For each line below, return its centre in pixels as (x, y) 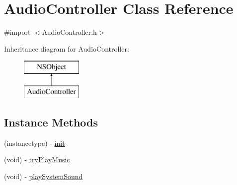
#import (17, 32)
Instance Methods (51, 122)
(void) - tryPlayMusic (37, 159)
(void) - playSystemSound (43, 176)
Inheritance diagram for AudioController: (67, 48)
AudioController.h (69, 32)
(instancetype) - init (35, 143)
